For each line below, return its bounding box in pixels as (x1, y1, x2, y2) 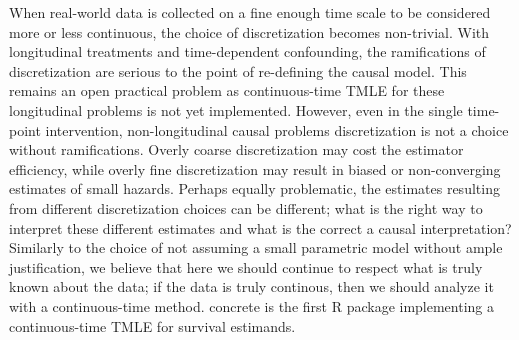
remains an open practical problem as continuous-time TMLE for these (9, 80, 445, 101)
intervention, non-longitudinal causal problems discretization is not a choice (45, 119, 509, 140)
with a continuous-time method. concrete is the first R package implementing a (9, 295, 495, 316)
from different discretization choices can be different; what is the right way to (9, 197, 483, 218)
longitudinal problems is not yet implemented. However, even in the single (9, 99, 463, 120)
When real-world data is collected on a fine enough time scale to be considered (9, 2, 491, 22)
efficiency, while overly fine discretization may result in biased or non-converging (9, 158, 501, 179)
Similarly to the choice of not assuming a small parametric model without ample (9, 237, 503, 258)
